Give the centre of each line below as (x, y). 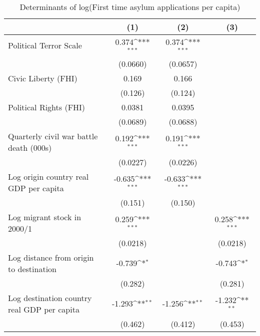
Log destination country (50, 298)
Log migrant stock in (45, 217)
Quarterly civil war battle (53, 136)
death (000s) (30, 147)
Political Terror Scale (45, 45)
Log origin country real (48, 176)
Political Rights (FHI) (47, 107)
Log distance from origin (51, 257)
